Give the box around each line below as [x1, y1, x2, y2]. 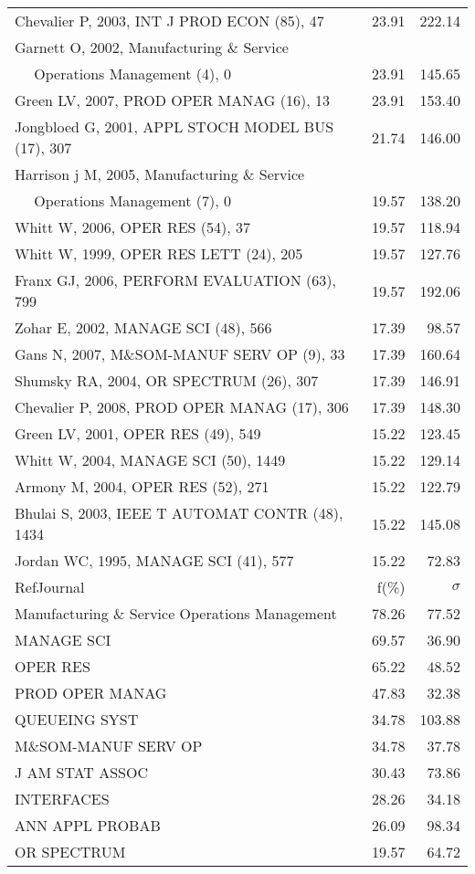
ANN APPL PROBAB [15, 815, 161, 836]
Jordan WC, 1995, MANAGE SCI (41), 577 [15, 550, 294, 571]
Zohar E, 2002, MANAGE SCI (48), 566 [15, 317, 272, 338]
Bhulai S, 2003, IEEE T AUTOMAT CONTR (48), [15, 502, 343, 523]
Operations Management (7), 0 [34, 190, 232, 211]
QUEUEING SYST [15, 709, 139, 730]
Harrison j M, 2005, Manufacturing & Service [15, 163, 305, 184]
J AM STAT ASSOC [15, 762, 149, 783]
